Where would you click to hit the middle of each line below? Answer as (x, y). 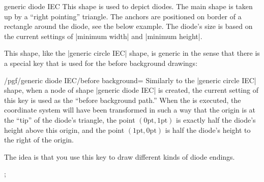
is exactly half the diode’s (216, 119)
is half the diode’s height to (208, 130)
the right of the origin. (39, 140)
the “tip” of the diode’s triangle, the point (70, 119)
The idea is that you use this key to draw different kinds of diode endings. (120, 156)
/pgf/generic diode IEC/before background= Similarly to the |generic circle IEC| (130, 80)
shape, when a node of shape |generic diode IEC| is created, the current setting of (131, 90)
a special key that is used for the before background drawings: (101, 63)
